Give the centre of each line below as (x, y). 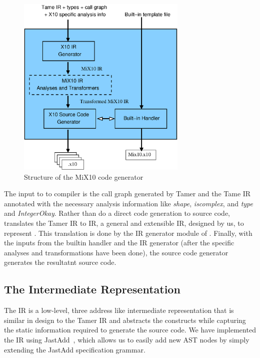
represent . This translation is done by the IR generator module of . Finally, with (128, 233)
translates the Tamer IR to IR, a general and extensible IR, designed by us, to (124, 223)
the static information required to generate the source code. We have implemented (130, 330)
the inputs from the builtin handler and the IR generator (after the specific (119, 243)
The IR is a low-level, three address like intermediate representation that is (119, 310)
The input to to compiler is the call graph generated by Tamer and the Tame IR (127, 194)
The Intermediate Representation (92, 289)
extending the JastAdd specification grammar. (75, 349)
